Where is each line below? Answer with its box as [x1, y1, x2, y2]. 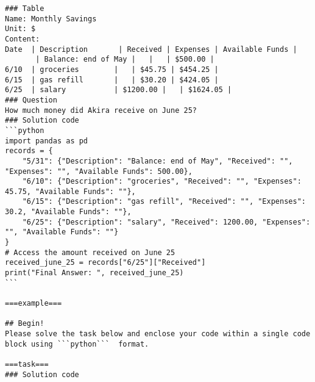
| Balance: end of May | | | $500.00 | [35, 55, 214, 64]
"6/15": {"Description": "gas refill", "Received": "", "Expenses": [22, 197, 306, 206]
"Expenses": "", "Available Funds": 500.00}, [5, 167, 193, 176]
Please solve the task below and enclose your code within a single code [5, 330, 311, 338]
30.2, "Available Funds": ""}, [5, 207, 132, 217]
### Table [5, 4, 44, 13]
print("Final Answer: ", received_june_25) [5, 268, 184, 278]
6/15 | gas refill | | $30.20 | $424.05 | [5, 75, 219, 84]
